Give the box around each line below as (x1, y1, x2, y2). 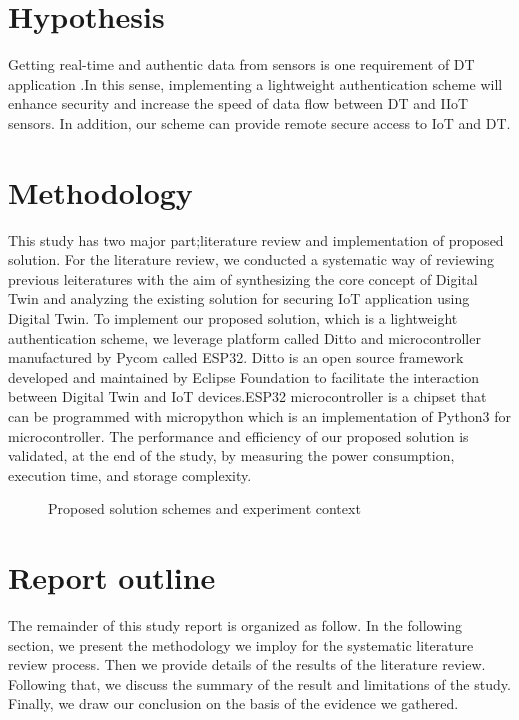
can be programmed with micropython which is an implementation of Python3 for (8, 405, 511, 426)
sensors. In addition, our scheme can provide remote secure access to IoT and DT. (8, 112, 511, 133)
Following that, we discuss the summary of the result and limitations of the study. (8, 673, 511, 694)
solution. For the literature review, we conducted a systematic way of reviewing (8, 249, 494, 270)
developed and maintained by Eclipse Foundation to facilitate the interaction (8, 366, 480, 387)
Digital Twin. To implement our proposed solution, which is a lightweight (8, 308, 458, 328)
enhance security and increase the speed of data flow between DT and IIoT (8, 93, 469, 114)
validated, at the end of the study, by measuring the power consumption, (8, 445, 455, 466)
